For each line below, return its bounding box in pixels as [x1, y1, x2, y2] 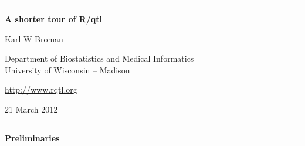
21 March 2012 [5, 103, 58, 115]
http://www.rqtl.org [5, 83, 77, 96]
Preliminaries [5, 131, 60, 144]
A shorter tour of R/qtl [5, 13, 103, 25]
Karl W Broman [5, 32, 63, 45]
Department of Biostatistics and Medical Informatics [5, 52, 194, 64]
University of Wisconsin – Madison [5, 63, 130, 76]
